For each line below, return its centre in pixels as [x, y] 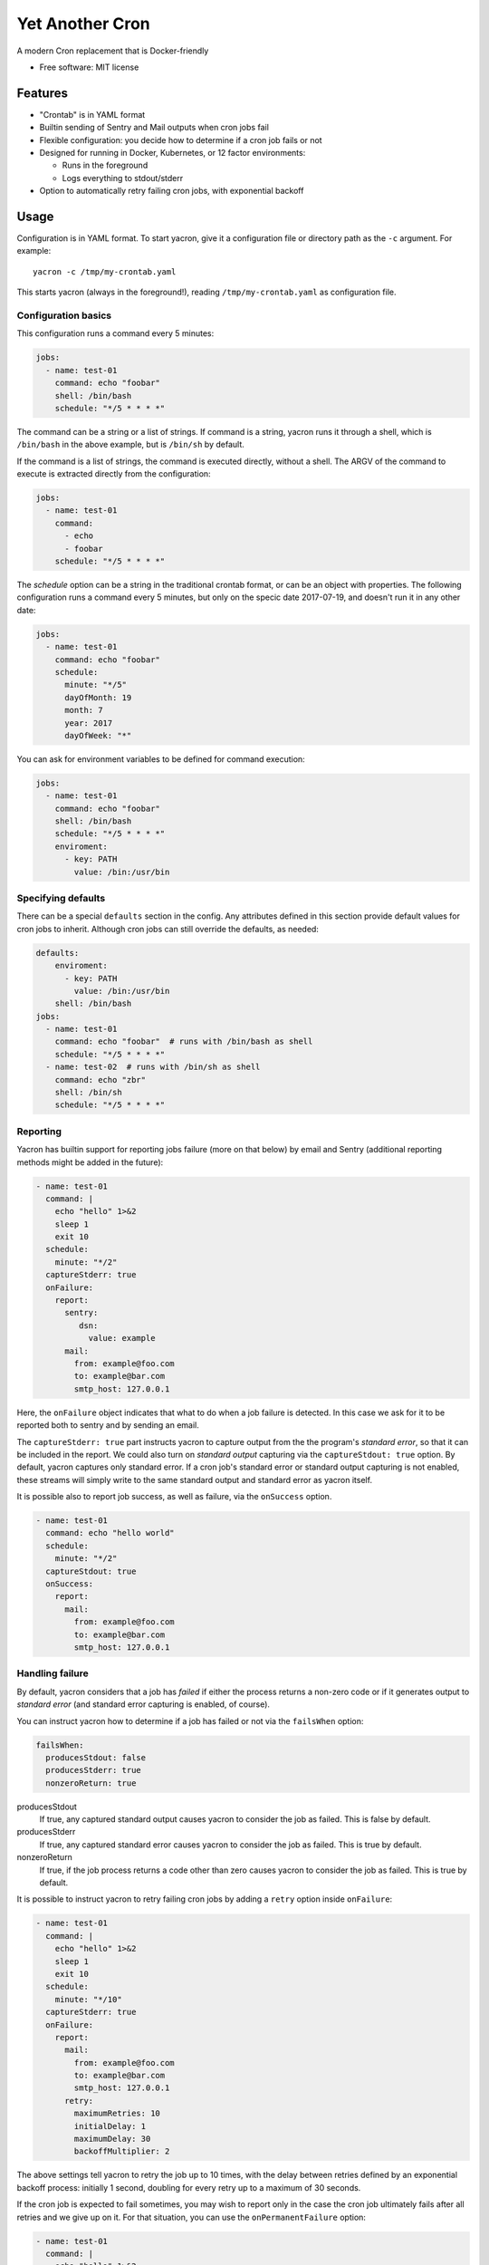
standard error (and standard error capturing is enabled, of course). [144, 1704]
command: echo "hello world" [110, 1533]
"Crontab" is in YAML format [92, 114]
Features [42, 93]
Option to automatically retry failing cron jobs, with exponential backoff [172, 191]
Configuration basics [64, 315]
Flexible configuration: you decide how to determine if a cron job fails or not [181, 140]
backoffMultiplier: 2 [122, 2151]
